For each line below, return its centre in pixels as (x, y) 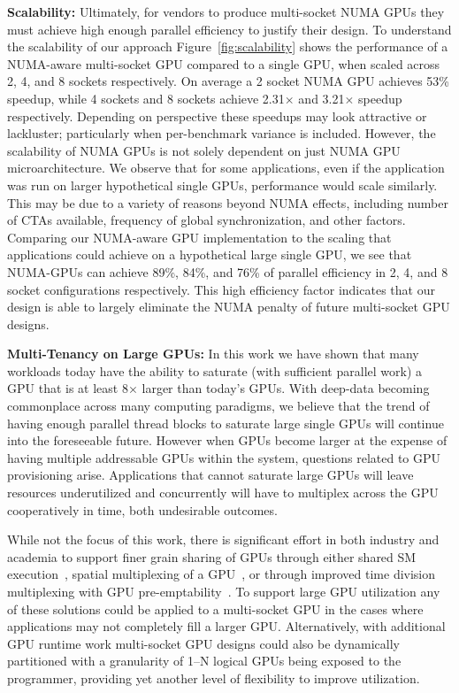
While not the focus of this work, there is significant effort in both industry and (223, 539)
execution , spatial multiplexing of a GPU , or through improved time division (222, 574)
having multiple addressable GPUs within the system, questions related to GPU (224, 457)
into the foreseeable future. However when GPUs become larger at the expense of (227, 440)
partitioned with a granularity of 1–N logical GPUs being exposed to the (204, 661)
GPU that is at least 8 (68, 388)
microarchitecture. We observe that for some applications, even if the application (226, 168)
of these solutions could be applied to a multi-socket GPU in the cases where (215, 608)
